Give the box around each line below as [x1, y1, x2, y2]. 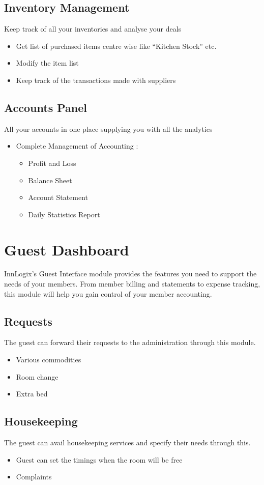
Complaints [16, 471, 52, 482]
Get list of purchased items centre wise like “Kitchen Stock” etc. [16, 40, 217, 51]
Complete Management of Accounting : [16, 140, 138, 151]
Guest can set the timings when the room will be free [16, 454, 183, 465]
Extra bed [16, 388, 48, 399]
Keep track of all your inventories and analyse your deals [4, 23, 182, 34]
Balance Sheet [28, 175, 72, 185]
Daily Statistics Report [28, 209, 100, 219]
